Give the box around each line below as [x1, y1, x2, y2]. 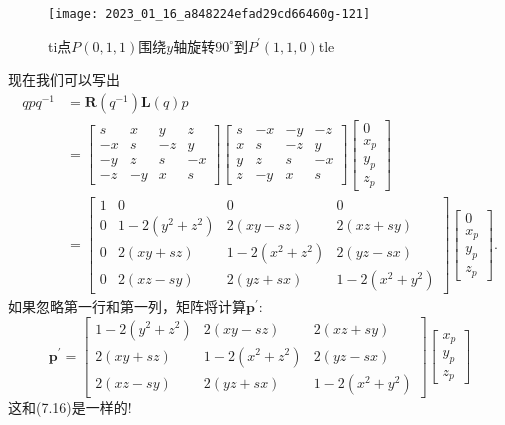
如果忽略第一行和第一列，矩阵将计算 [8, 295, 246, 316]
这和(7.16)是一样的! [8, 396, 132, 417]
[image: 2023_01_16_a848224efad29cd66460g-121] [48, 7, 371, 21]
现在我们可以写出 [8, 69, 120, 90]
